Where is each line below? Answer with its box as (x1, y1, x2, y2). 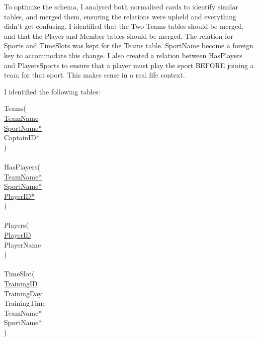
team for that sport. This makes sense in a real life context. (4, 70, 185, 80)
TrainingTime (4, 298, 46, 308)
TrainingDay (4, 288, 42, 298)
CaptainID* (4, 132, 40, 143)
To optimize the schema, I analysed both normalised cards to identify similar (4, 1, 239, 11)
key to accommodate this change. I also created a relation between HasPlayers (4, 50, 243, 60)
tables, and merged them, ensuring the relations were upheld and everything (4, 11, 237, 21)
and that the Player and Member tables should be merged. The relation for (4, 30, 234, 41)
